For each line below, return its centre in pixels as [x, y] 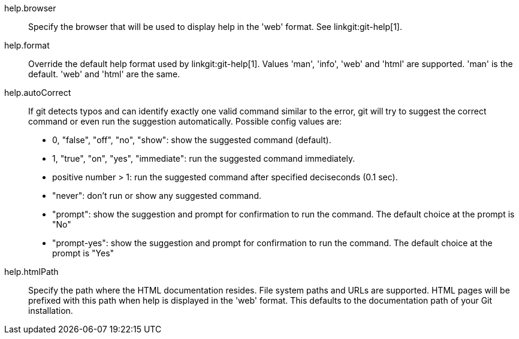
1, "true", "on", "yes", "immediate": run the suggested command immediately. [204, 158]
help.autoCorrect [38, 93]
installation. [51, 311]
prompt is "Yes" [83, 253]
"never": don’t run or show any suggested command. [157, 196]
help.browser [30, 8]
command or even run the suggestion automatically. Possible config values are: [185, 121]
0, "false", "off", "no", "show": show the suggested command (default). [192, 140]
